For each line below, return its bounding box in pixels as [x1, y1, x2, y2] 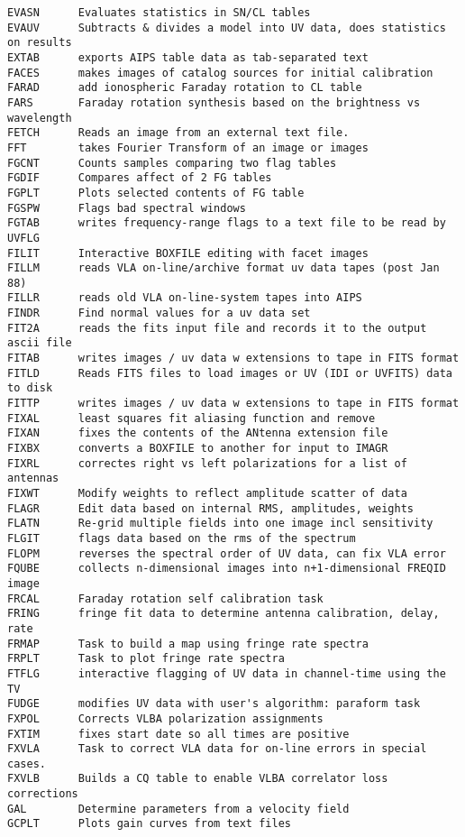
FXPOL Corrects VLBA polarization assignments [7, 712, 324, 725]
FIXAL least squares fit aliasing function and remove [7, 411, 376, 425]
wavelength [7, 111, 72, 124]
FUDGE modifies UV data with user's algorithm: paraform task [7, 697, 421, 711]
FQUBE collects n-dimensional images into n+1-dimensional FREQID [7, 562, 446, 575]
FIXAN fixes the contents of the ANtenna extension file [7, 427, 388, 440]
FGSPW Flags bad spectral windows [7, 201, 246, 215]
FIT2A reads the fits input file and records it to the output [7, 321, 427, 335]
